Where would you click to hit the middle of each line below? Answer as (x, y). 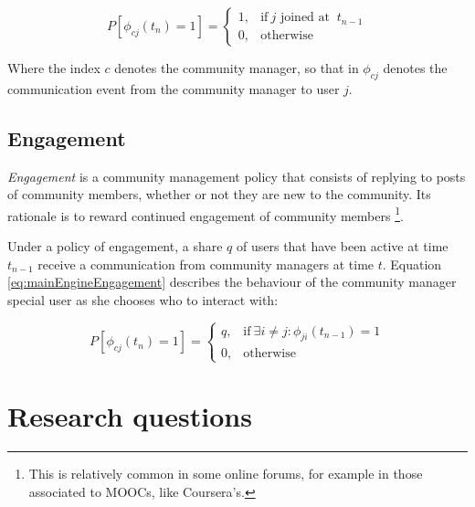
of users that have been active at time (343, 246)
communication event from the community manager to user (174, 88)
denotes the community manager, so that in (237, 68)
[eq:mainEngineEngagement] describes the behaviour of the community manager (232, 282)
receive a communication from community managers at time (206, 264)
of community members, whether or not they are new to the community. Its (219, 194)
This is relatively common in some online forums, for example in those (226, 473)
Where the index (54, 68)
